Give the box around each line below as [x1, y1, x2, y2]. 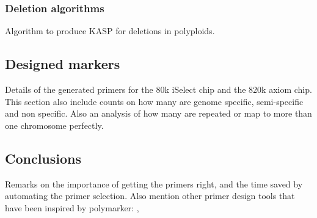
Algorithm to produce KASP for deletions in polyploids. [5, 24, 215, 37]
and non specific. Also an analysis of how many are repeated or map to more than [5, 107, 312, 120]
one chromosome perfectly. [5, 118, 104, 131]
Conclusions [5, 148, 82, 167]
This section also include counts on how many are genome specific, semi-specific [5, 95, 304, 107]
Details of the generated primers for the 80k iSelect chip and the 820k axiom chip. [5, 83, 312, 96]
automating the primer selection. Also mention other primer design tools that [5, 189, 295, 202]
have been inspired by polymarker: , [5, 201, 139, 214]
